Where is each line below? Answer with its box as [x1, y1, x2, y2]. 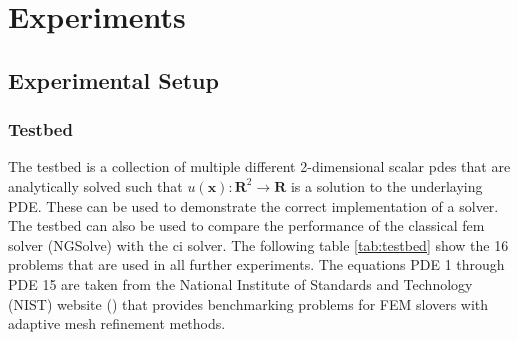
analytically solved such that [8, 175, 183, 196]
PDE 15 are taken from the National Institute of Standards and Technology [8, 273, 473, 294]
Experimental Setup [8, 64, 219, 95]
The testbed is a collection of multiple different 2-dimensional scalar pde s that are [8, 156, 511, 177]
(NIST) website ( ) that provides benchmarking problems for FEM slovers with [8, 293, 489, 314]
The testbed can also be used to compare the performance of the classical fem [8, 215, 485, 236]
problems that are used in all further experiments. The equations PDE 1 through [8, 254, 505, 275]
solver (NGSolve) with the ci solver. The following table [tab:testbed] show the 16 [8, 234, 509, 255]
